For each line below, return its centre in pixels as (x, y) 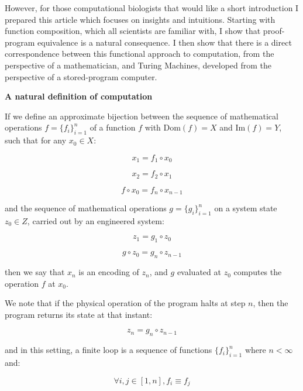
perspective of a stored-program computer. (81, 76)
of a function (113, 127)
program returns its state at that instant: (79, 314)
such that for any (36, 140)
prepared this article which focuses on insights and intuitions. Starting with (140, 19)
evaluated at (199, 272)
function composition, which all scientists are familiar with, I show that (133, 31)
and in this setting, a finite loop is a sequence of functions (109, 350)
